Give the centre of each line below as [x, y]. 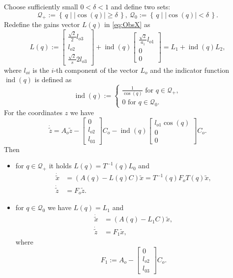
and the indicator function [189, 70]
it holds [60, 166]
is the [41, 70]
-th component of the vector [96, 70]
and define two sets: [141, 6]
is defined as [53, 79]
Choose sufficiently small [41, 6]
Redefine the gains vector [42, 24]
